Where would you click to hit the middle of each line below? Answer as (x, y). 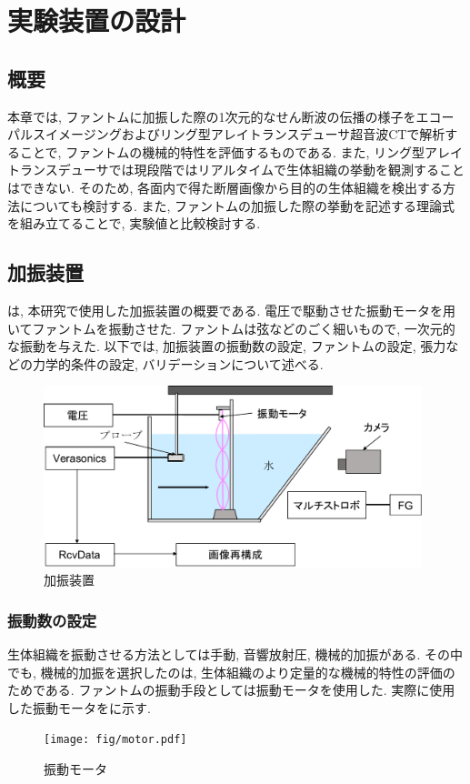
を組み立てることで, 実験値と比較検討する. (134, 223)
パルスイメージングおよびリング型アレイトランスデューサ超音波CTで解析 (226, 134)
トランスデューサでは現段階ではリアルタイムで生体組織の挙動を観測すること (236, 170)
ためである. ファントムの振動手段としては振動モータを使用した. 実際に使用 (231, 690)
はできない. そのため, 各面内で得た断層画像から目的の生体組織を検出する (225, 187)
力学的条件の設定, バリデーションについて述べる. (178, 363)
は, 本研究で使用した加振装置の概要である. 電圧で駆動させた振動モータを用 (231, 310)
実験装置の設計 (97, 20)
